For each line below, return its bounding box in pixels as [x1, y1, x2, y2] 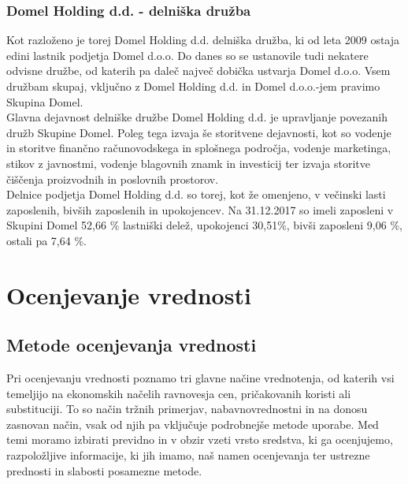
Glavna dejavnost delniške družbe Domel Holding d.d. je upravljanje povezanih [6, 109, 388, 125]
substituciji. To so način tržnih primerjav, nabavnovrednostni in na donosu [6, 400, 368, 417]
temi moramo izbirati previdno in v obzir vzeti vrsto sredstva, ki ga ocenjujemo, [6, 431, 393, 448]
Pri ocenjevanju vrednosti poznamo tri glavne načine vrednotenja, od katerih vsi [6, 370, 395, 386]
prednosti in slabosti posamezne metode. [6, 462, 202, 478]
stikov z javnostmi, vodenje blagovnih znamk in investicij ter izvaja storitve [6, 155, 370, 171]
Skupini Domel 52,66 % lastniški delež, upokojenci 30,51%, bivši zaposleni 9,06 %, [6, 217, 402, 233]
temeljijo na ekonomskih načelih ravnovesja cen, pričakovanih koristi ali [6, 385, 351, 401]
